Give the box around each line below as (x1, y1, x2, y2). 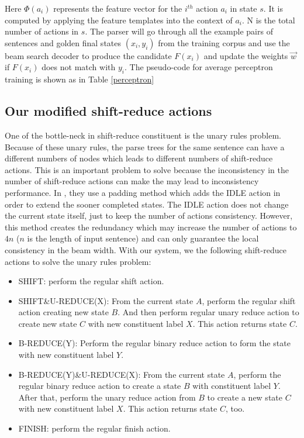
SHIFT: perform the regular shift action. (18, 275, 164, 287)
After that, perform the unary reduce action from (18, 391, 196, 403)
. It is (263, 2, 283, 14)
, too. (225, 402, 245, 415)
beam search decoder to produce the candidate (5, 49, 172, 61)
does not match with (42, 61, 116, 73)
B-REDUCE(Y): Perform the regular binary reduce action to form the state (18, 337, 291, 349)
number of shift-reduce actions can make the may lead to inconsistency (5, 175, 259, 187)
